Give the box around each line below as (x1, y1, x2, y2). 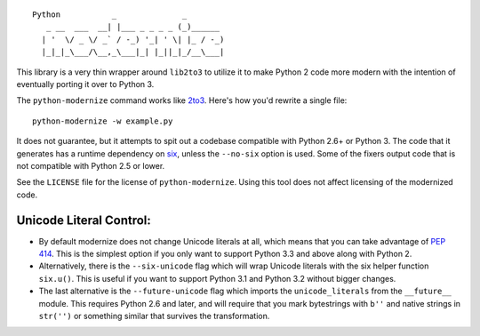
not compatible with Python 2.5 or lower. (16, 160, 165, 171)
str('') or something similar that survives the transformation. (38, 310, 270, 321)
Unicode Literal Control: (16, 212, 151, 228)
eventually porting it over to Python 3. (16, 78, 155, 89)
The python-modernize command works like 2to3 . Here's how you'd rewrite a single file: (16, 95, 348, 106)
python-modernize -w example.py (32, 116, 173, 126)
